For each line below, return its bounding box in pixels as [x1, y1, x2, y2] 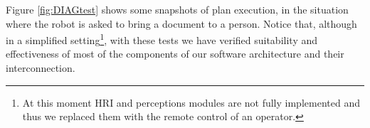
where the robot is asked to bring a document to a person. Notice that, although [6, 16, 357, 31]
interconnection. [6, 60, 75, 75]
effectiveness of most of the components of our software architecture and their [6, 46, 344, 61]
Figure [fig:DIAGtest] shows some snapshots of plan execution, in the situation [6, 2, 349, 16]
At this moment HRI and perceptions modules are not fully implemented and [22, 95, 360, 110]
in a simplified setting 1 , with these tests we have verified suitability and [6, 31, 318, 47]
